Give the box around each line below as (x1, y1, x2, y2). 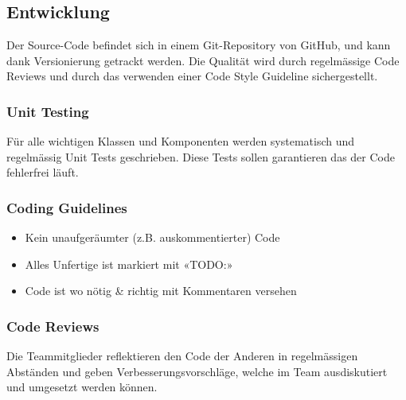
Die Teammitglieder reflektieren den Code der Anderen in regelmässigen (6, 348, 358, 364)
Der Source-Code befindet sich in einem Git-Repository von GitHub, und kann (6, 37, 391, 53)
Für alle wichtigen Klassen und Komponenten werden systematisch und (6, 133, 355, 150)
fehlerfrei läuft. (6, 164, 79, 181)
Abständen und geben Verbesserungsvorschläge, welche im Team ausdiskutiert (6, 363, 388, 379)
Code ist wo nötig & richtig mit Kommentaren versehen (25, 282, 297, 299)
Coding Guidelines (6, 197, 127, 217)
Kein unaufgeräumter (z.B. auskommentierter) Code (25, 229, 280, 246)
